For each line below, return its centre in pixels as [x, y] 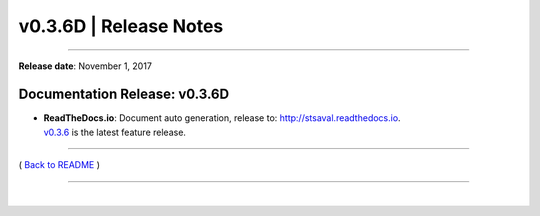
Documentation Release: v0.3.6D [124, 94]
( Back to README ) [59, 165]
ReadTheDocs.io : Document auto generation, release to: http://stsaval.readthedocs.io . [222, 118]
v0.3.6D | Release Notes [121, 26]
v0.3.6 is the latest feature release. [115, 132]
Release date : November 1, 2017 [85, 66]
